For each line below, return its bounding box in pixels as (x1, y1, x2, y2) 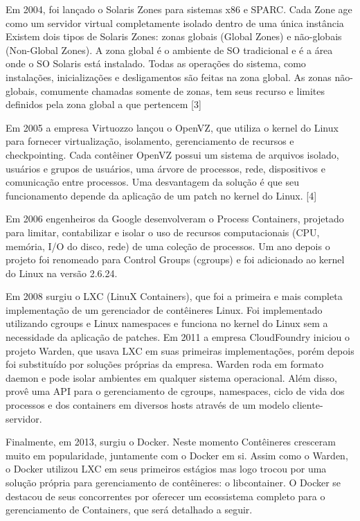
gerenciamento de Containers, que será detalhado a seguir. (6, 502, 253, 517)
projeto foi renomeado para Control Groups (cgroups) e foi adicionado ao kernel (6, 252, 345, 267)
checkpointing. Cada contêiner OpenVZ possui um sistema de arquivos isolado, (6, 147, 339, 161)
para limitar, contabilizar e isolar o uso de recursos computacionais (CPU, (6, 224, 320, 239)
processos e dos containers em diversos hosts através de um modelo (6, 398, 289, 412)
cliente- (292, 398, 323, 412)
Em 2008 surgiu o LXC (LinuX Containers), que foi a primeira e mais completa (6, 289, 343, 303)
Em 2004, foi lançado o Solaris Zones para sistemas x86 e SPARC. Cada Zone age (6, 2, 352, 16)
